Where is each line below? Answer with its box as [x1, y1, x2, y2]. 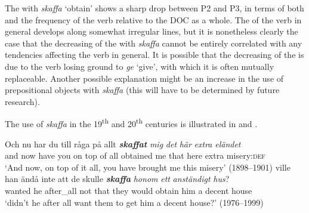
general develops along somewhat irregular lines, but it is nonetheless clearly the [5, 25, 298, 38]
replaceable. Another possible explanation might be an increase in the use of [5, 72, 284, 84]
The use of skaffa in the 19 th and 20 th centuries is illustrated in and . [5, 116, 258, 129]
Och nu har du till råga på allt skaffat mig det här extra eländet [5, 137, 241, 150]
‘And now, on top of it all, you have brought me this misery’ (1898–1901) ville [5, 160, 291, 173]
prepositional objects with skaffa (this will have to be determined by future [5, 84, 280, 96]
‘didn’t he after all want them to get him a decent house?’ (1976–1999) [5, 196, 264, 208]
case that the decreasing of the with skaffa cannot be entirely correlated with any [5, 36, 302, 49]
